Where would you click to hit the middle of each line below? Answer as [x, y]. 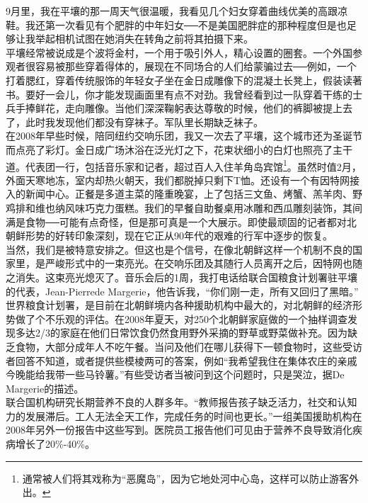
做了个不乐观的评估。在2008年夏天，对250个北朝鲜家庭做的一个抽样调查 [181, 318]
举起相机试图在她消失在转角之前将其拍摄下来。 [144, 39]
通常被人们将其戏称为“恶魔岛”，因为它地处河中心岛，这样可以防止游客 [186, 478]
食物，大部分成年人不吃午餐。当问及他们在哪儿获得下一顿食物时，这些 [179, 346]
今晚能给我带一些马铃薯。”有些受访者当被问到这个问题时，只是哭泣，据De [175, 374]
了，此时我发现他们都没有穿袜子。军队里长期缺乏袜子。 [134, 121]
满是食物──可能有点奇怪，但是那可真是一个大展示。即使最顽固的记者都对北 [181, 221]
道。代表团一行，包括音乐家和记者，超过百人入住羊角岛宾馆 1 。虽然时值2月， [184, 165]
